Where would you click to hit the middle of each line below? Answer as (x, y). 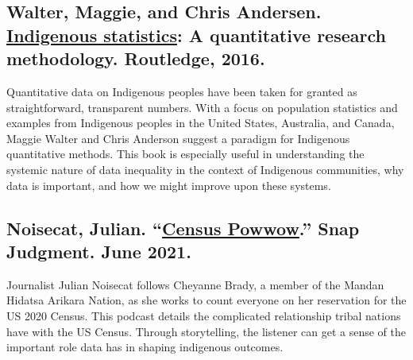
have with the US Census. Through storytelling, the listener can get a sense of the (206, 331)
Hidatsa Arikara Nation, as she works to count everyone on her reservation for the (206, 300)
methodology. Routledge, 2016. (136, 58)
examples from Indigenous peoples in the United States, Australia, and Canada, (201, 123)
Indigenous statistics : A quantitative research (196, 35)
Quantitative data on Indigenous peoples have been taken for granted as (182, 91)
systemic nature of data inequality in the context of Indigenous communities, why (205, 169)
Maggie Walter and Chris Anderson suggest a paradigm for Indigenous (178, 138)
